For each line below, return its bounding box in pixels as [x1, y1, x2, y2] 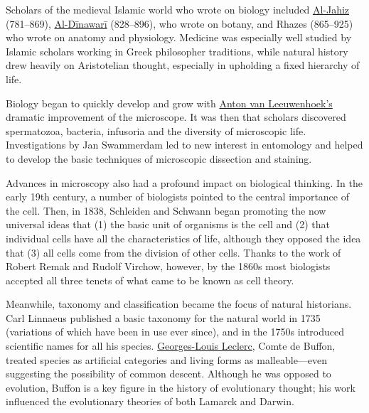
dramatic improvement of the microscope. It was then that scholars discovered [6, 109, 346, 124]
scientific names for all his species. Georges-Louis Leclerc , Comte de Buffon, [6, 338, 336, 353]
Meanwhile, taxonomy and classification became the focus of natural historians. [6, 296, 352, 311]
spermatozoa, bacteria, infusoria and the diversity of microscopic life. [6, 123, 306, 138]
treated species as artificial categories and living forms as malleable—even [6, 352, 328, 367]
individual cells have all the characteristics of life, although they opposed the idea [6, 230, 361, 245]
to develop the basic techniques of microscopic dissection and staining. [6, 151, 312, 166]
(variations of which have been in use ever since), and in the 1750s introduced [6, 324, 345, 339]
